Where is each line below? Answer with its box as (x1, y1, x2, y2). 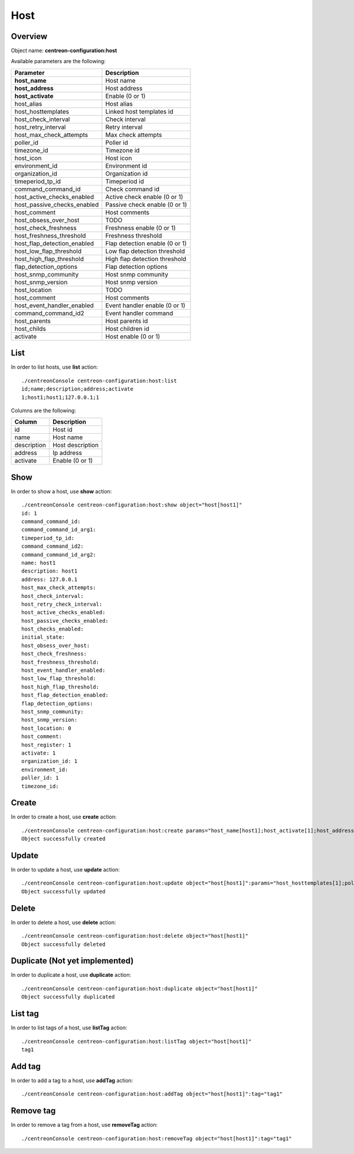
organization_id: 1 (21, 758, 78, 765)
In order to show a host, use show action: (11, 487, 112, 495)
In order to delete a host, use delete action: (11, 919, 116, 926)
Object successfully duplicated (21, 993, 115, 1000)
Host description (52, 441, 99, 449)
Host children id (105, 324, 150, 333)
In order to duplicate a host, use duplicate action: (11, 971, 132, 979)
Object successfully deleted (21, 941, 106, 948)
